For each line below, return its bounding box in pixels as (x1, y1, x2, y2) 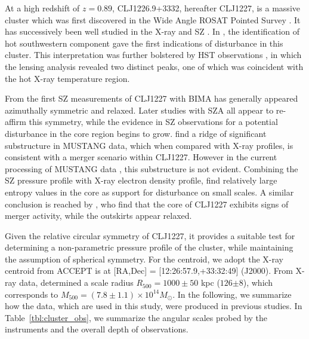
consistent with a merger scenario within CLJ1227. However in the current (5, 151, 277, 163)
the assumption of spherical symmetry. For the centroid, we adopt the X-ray (5, 252, 283, 265)
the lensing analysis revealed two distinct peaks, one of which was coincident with (5, 60, 304, 72)
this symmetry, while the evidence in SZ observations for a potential (29, 115, 278, 128)
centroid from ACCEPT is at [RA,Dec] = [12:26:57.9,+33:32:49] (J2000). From (5, 264, 293, 277)
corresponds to (5, 288, 58, 300)
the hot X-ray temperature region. (5, 72, 130, 84)
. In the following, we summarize (172, 288, 292, 300)
